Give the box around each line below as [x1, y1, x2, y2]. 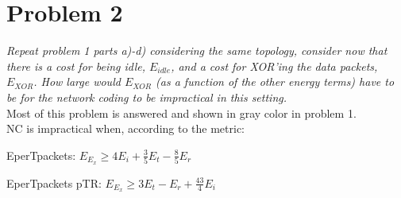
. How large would [33, 73, 121, 90]
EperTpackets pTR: [6, 174, 102, 191]
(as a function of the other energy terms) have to [156, 73, 395, 90]
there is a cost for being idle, [6, 57, 145, 74]
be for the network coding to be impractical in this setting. [6, 88, 287, 105]
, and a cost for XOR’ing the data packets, [171, 57, 378, 74]
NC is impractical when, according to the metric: [6, 120, 245, 137]
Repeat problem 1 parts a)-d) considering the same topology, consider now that [6, 42, 388, 59]
